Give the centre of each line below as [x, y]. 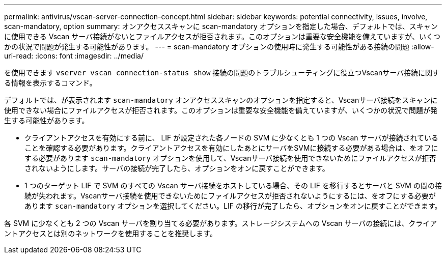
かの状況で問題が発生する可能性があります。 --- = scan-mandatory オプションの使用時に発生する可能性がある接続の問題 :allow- [219, 47]
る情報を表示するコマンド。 [50, 83]
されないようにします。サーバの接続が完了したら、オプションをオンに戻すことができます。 [177, 168]
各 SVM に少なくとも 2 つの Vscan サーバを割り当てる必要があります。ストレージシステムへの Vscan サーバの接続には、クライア [221, 223]
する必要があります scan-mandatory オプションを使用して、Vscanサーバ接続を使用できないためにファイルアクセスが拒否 [230, 158]
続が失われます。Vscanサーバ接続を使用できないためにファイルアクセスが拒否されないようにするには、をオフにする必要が [230, 196]
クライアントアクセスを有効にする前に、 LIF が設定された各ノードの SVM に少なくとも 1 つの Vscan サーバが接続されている [232, 138]
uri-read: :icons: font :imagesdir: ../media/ [74, 56]
